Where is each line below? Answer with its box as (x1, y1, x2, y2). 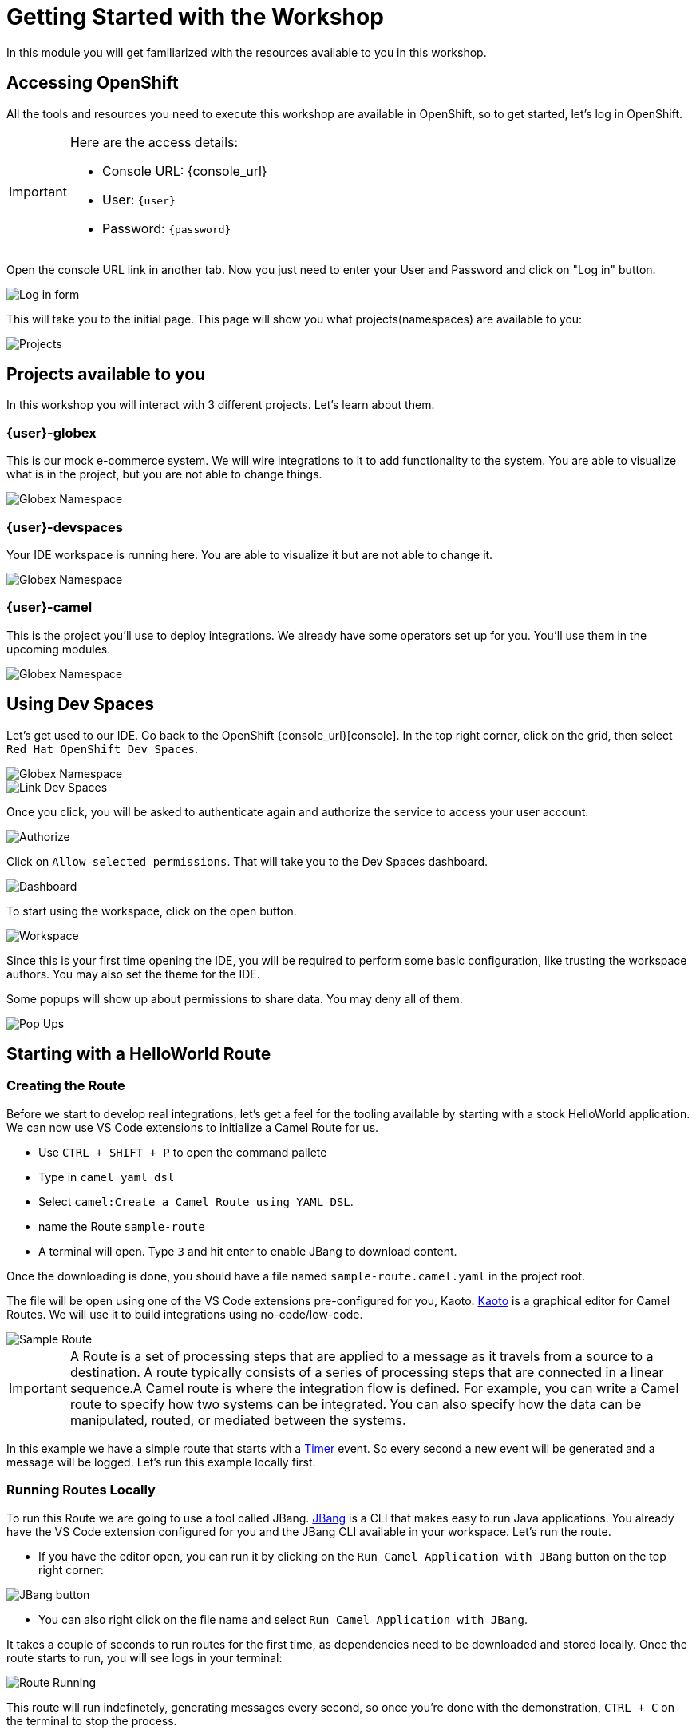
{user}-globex (6, 424, 97, 441)
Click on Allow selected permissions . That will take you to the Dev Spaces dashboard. (6, 854, 488, 868)
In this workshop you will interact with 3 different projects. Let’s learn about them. (6, 398, 435, 412)
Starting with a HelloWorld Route (6, 1043, 271, 1064)
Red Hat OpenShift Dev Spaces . (6, 741, 199, 756)
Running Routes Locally (6, 1482, 156, 1498)
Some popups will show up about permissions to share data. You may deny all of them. (6, 991, 463, 1006)
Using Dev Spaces (6, 694, 155, 715)
